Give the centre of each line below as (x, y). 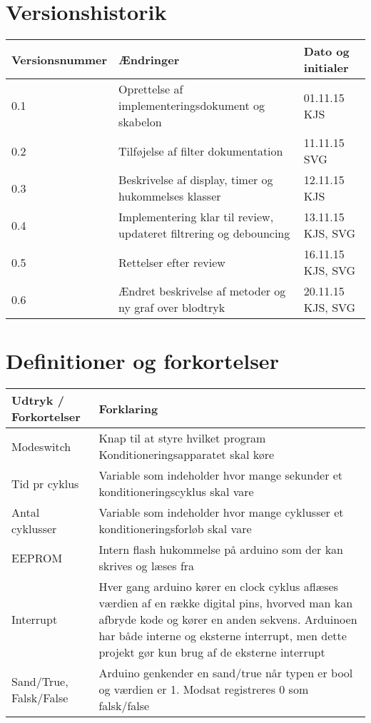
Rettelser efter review (172, 262)
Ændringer (149, 59)
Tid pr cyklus (45, 483)
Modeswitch (41, 446)
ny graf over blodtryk (172, 308)
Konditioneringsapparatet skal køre (187, 455)
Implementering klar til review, (196, 217)
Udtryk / (38, 400)
